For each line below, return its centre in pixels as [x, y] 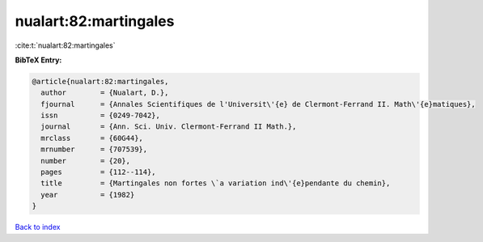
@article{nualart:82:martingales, [100, 81]
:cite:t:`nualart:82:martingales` [65, 45]
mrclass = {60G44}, [92, 138]
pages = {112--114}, [99, 172]
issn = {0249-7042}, [101, 116]
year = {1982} [88, 195]
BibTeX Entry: [38, 60]
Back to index [38, 227]
